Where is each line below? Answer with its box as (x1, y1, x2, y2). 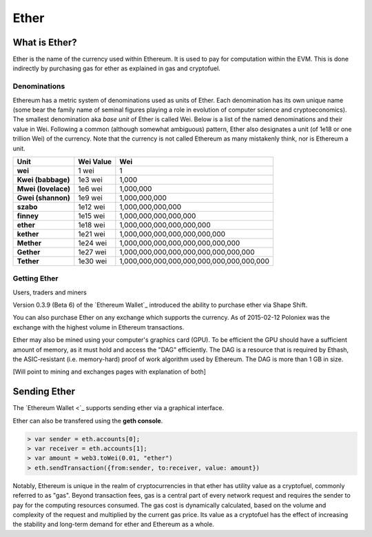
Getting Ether (12, 274, 59, 283)
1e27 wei (78, 247, 107, 256)
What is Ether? (12, 37, 77, 48)
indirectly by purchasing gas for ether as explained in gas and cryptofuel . (12, 64, 220, 72)
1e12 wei (78, 202, 105, 212)
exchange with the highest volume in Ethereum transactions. (12, 323, 185, 331)
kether (17, 229, 39, 239)
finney (17, 211, 39, 221)
